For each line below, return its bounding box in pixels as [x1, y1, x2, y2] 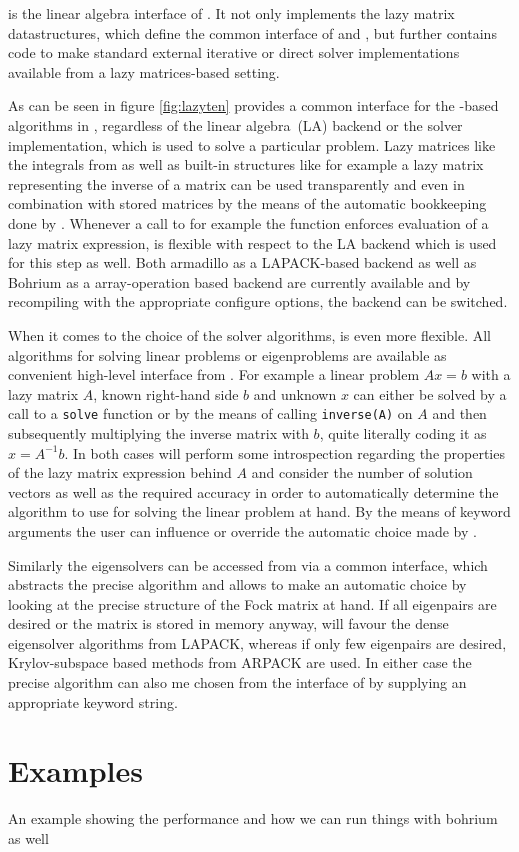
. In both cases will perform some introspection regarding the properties [64, 442, 505, 463]
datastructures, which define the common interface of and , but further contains [8, 22, 497, 43]
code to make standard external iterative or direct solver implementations [8, 42, 460, 63]
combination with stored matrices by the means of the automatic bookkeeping [8, 193, 487, 214]
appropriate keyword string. [8, 691, 178, 712]
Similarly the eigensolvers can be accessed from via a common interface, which [8, 554, 488, 575]
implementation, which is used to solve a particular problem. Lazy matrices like [8, 134, 496, 155]
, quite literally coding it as [319, 422, 487, 443]
